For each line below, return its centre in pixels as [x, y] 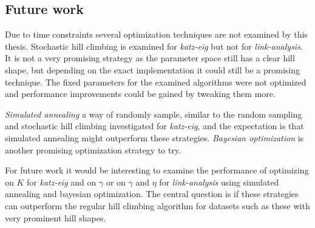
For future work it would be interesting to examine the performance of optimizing [157, 170]
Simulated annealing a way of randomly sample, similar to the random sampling [154, 114]
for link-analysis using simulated [219, 182]
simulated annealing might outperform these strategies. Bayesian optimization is [154, 137]
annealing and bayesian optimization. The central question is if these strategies [152, 194]
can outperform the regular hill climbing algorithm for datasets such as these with [157, 205]
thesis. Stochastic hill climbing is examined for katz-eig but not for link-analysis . [154, 46]
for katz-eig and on [62, 182]
